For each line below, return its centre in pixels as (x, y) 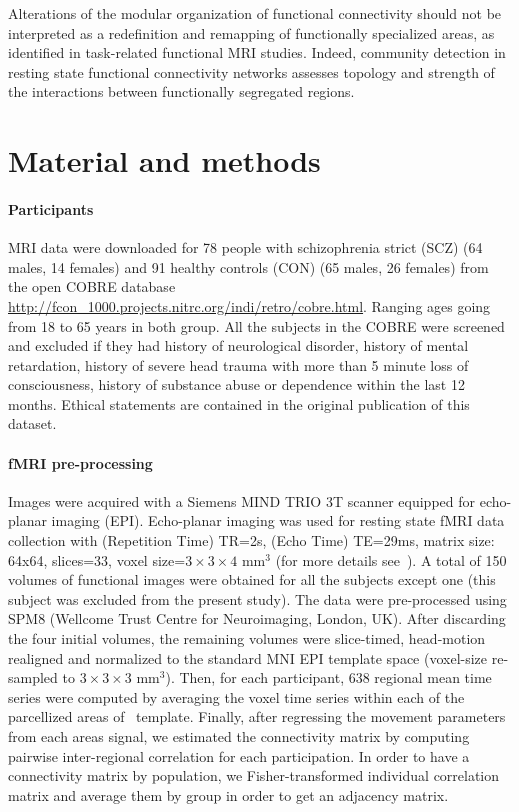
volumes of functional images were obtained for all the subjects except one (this (252, 579)
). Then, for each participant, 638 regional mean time (328, 677)
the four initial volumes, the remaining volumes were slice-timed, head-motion (247, 638)
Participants (51, 208)
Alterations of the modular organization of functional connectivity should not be (255, 13)
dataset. (32, 423)
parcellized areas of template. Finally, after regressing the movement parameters (257, 716)
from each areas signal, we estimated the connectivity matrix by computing (239, 736)
